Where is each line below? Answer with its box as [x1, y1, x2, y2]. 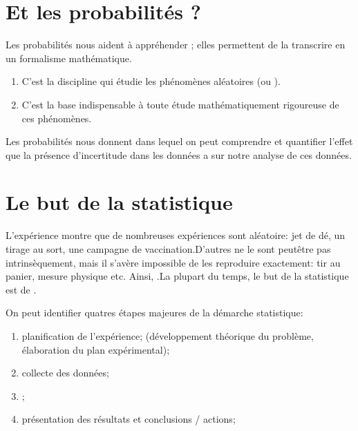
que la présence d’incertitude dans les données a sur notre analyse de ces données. [6, 147, 352, 162]
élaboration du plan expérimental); [21, 342, 170, 356]
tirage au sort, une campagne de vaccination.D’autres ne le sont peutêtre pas [6, 242, 331, 256]
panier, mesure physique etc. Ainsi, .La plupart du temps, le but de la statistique [6, 269, 349, 283]
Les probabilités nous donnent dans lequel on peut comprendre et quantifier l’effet [6, 134, 353, 149]
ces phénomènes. [21, 111, 92, 125]
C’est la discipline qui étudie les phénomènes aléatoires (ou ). [21, 74, 281, 88]
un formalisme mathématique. [6, 50, 132, 65]
